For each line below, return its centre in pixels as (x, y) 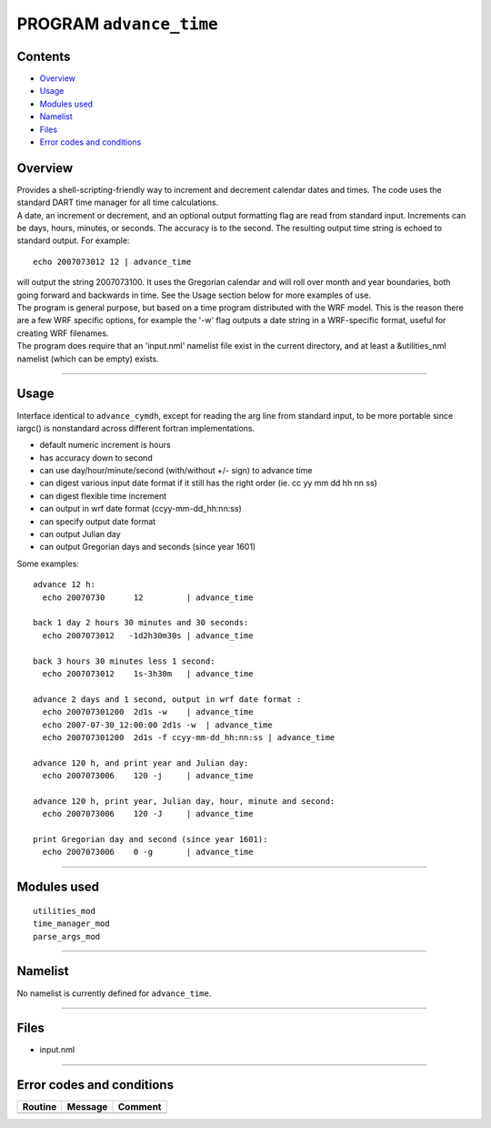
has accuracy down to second (96, 457)
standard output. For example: (73, 240)
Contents (44, 56)
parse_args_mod (67, 936)
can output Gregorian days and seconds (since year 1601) (148, 547)
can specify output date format (98, 521)
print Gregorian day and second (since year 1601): (150, 839)
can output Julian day (80, 534)
